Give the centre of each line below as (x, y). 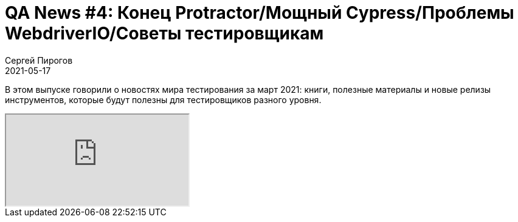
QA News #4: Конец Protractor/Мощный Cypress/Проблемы (260, 13)
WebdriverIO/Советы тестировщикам (164, 33)
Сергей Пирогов (39, 60)
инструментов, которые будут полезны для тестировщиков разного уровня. (163, 99)
